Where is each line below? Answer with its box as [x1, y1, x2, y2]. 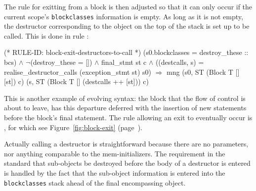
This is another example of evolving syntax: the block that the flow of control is [4, 93, 246, 103]
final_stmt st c [101, 57, 147, 67]
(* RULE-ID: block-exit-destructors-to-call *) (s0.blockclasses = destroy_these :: [4, 47, 249, 57]
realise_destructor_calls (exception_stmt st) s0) [4, 66, 152, 77]
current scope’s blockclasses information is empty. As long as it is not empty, [4, 11, 243, 21]
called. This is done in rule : [4, 30, 89, 41]
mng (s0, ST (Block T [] [167, 66, 240, 77]
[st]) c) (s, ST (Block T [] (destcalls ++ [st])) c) [4, 76, 149, 87]
